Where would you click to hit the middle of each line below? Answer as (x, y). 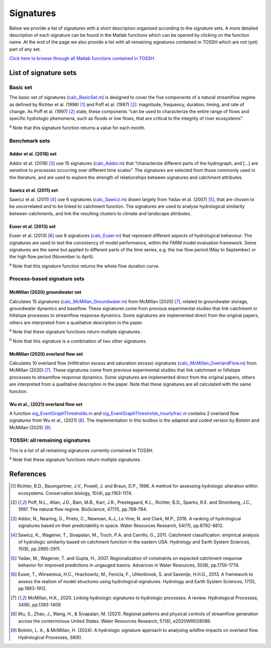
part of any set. (25, 49)
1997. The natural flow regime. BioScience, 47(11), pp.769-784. (83, 509)
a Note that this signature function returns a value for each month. (77, 127)
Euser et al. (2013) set (33, 226)
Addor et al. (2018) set (33, 154)
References (28, 474)
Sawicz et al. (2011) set (34, 190)
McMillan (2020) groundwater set (45, 292)
